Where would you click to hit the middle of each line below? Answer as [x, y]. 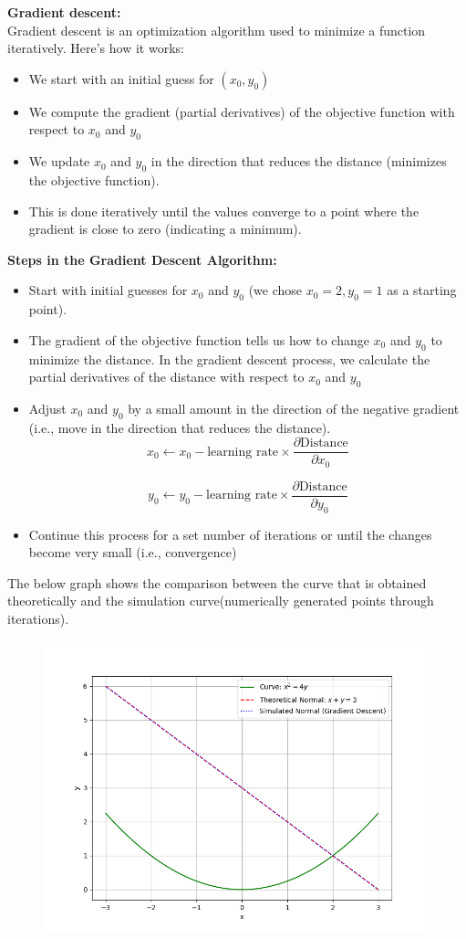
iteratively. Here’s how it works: [96, 48]
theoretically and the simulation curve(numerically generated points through [221, 601]
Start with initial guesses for [108, 290]
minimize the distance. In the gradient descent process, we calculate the [229, 359]
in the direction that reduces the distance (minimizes [299, 161]
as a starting [422, 290]
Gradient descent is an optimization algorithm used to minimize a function [217, 30]
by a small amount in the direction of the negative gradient [294, 408]
